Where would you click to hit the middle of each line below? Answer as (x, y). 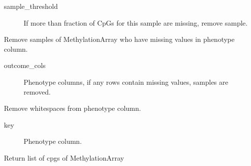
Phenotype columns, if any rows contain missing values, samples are (126, 82)
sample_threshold (31, 6)
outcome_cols (25, 65)
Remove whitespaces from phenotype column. (73, 108)
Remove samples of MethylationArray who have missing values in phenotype (119, 39)
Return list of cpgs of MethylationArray (64, 157)
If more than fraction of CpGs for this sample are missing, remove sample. (136, 22)
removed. (37, 91)
